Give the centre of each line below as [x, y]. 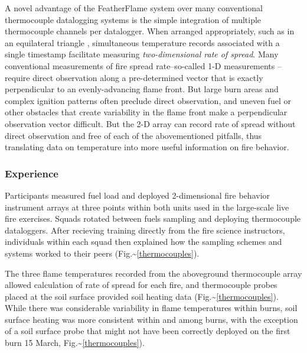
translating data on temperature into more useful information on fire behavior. [147, 147]
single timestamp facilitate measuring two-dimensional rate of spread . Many [142, 54]
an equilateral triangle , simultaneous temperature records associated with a [142, 42]
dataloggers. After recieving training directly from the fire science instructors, [145, 230]
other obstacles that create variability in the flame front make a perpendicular [146, 112]
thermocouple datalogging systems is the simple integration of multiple [133, 19]
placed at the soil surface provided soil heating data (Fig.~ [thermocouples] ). [142, 296]
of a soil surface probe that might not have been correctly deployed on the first [148, 331]
